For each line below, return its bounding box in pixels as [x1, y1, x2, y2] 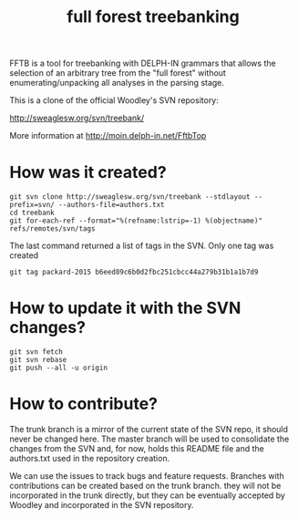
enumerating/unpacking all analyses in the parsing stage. [9, 78, 225, 88]
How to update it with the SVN [9, 298, 241, 318]
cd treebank [9, 208, 55, 218]
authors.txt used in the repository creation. [9, 453, 170, 463]
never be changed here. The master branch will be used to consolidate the [9, 433, 290, 444]
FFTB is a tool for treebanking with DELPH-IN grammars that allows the [9, 57, 276, 69]
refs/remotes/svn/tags [9, 224, 96, 234]
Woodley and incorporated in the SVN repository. [9, 500, 194, 510]
